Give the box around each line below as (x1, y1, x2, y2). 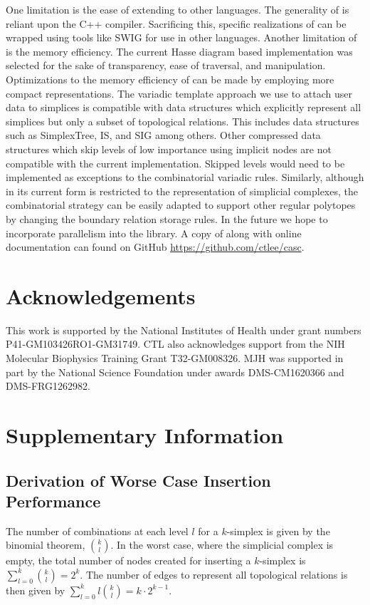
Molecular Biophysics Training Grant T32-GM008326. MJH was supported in (6, 351, 344, 365)
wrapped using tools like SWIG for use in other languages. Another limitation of (6, 30, 357, 45)
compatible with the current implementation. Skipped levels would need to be (6, 155, 345, 170)
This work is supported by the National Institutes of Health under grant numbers (6, 322, 361, 337)
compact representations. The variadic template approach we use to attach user (6, 86, 352, 100)
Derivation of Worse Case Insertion (6, 469, 271, 491)
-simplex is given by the (226, 523, 330, 538)
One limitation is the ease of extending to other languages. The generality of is (6, 2, 349, 16)
